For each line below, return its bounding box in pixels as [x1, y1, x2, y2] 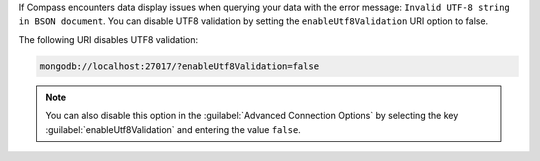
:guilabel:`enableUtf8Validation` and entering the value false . [45, 123, 302, 135]
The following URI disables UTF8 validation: [18, 33, 199, 45]
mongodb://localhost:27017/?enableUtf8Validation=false [39, 60, 320, 72]
